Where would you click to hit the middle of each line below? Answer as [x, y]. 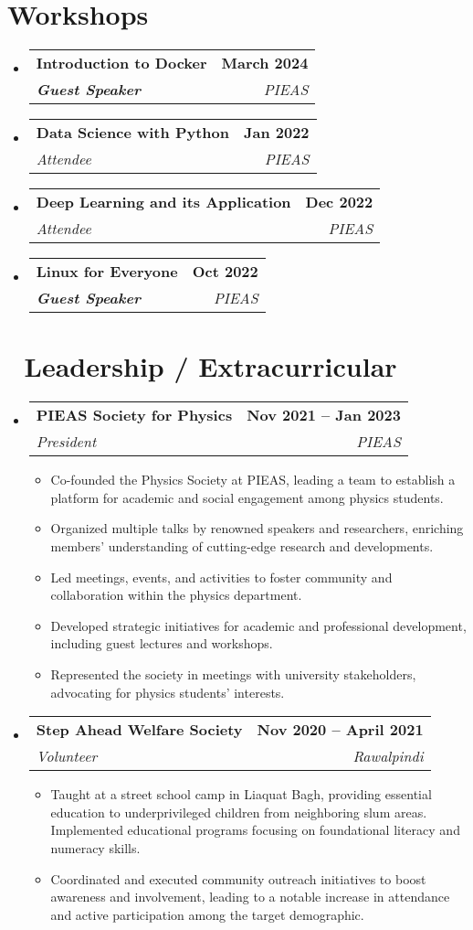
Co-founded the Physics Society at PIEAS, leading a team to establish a [253, 480]
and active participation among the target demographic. [207, 914]
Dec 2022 [339, 202]
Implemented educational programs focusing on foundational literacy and [255, 830]
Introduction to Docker [121, 63]
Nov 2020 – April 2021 [340, 730]
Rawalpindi [388, 756]
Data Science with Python [132, 133]
